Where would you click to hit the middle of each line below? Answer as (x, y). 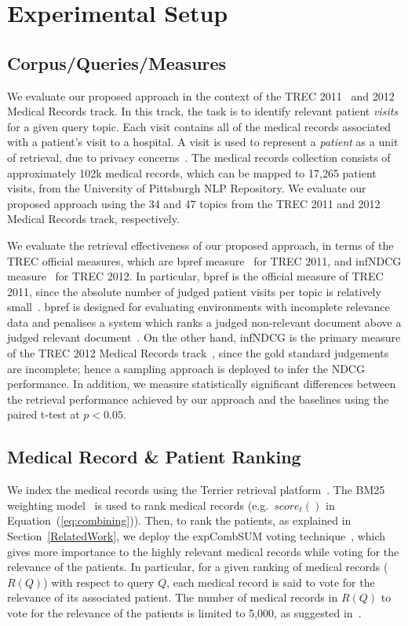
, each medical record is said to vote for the (271, 582)
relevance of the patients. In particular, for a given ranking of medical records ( (198, 567)
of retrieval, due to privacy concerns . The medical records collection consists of (199, 157)
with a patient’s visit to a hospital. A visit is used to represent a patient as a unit (203, 142)
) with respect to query (99, 582)
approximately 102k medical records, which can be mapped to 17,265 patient (192, 172)
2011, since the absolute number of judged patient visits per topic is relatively (194, 291)
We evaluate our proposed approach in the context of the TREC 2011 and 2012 (201, 95)
